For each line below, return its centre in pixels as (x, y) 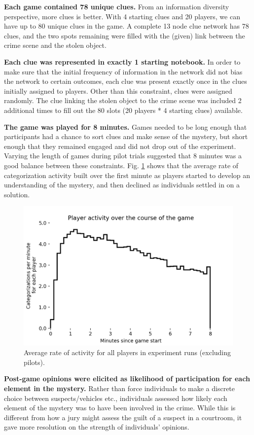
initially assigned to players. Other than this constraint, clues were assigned (118, 91)
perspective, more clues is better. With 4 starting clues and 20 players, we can (122, 16)
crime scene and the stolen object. (55, 45)
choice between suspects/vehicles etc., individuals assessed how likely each (116, 398)
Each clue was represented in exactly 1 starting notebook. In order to (122, 61)
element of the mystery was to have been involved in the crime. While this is (120, 408)
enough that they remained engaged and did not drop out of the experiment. (120, 146)
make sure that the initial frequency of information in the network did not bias (123, 71)
